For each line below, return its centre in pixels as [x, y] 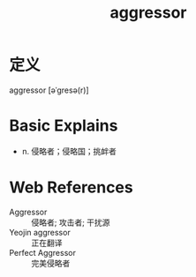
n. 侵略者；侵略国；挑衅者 [69, 151]
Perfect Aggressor [43, 252]
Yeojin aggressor [40, 232]
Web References [72, 187]
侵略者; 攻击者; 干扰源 [71, 222]
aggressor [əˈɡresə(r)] [49, 90]
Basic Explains [64, 126]
